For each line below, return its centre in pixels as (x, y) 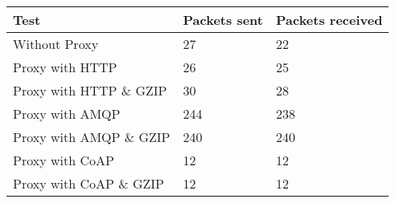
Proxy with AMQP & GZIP (92, 137)
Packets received (329, 20)
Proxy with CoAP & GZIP (88, 183)
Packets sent (223, 20)
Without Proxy (56, 44)
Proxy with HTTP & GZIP (90, 90)
